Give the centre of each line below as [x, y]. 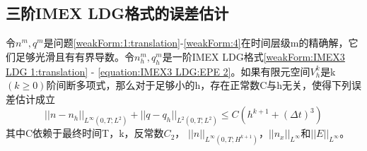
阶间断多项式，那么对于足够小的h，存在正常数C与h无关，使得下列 [199, 85]
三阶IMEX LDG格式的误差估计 [117, 13]
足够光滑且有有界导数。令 [75, 56]
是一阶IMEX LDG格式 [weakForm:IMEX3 [254, 56]
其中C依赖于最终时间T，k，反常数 [85, 133]
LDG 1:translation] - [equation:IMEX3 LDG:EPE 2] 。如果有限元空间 [158, 71]
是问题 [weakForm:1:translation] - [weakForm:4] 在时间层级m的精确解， [196, 43]
